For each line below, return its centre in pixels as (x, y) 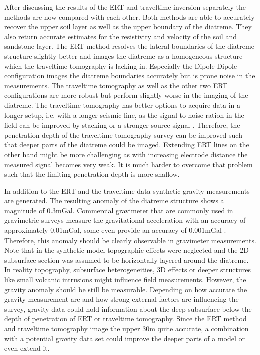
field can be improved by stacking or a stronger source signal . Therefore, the (122, 125)
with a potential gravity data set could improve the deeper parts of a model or (125, 338)
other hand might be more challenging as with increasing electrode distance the (126, 154)
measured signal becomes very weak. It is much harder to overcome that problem (128, 164)
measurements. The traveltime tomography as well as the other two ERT (116, 85)
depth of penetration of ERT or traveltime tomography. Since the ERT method (125, 319)
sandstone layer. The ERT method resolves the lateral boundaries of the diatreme (129, 46)
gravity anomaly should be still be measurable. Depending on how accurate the (126, 289)
